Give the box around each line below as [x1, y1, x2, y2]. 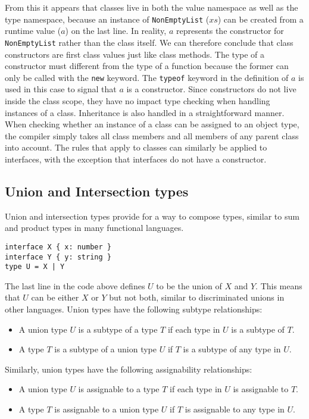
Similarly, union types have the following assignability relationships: [5, 362, 252, 375]
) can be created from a [217, 12, 304, 25]
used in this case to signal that [5, 83, 117, 95]
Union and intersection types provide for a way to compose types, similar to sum [5, 209, 299, 222]
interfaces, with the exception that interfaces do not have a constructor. [5, 152, 267, 165]
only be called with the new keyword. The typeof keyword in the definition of [5, 71, 289, 83]
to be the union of [156, 279, 222, 292]
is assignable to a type [78, 383, 160, 395]
